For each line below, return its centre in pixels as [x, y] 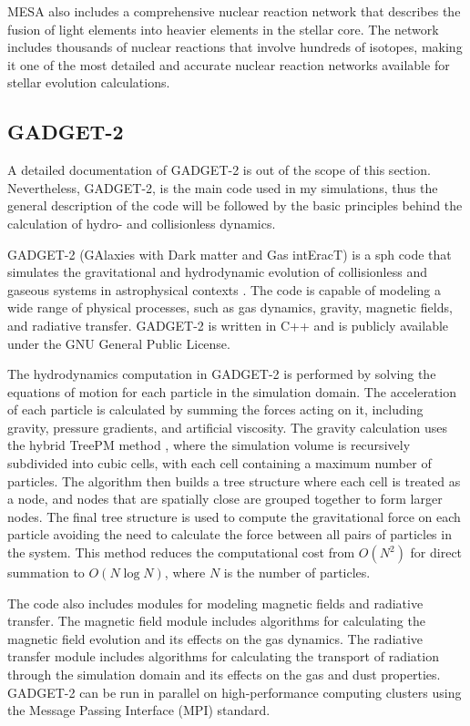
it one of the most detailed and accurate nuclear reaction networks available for [229, 64]
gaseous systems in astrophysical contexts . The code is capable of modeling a [224, 289]
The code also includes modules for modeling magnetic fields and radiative [215, 603]
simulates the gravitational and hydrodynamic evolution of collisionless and [217, 272]
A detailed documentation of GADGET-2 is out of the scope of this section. [219, 170]
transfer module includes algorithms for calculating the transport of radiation [223, 656]
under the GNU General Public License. [119, 343]
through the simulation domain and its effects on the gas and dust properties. [224, 675]
